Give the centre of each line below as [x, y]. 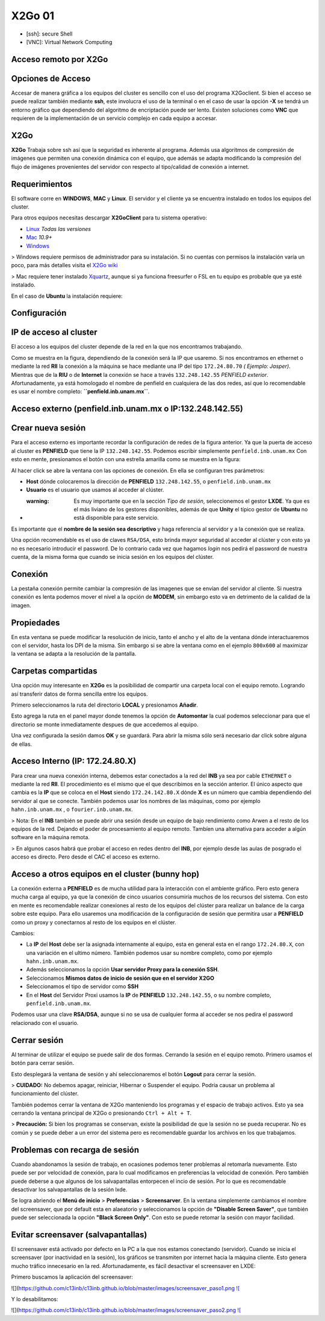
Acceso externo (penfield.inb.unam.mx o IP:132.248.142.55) [127, 409]
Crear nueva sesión [48, 428]
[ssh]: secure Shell [49, 34]
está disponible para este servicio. [116, 518]
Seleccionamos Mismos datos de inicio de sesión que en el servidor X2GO [120, 978]
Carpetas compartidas [54, 671]
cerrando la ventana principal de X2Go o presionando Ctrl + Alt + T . [101, 1113]
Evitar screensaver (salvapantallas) [79, 1234]
